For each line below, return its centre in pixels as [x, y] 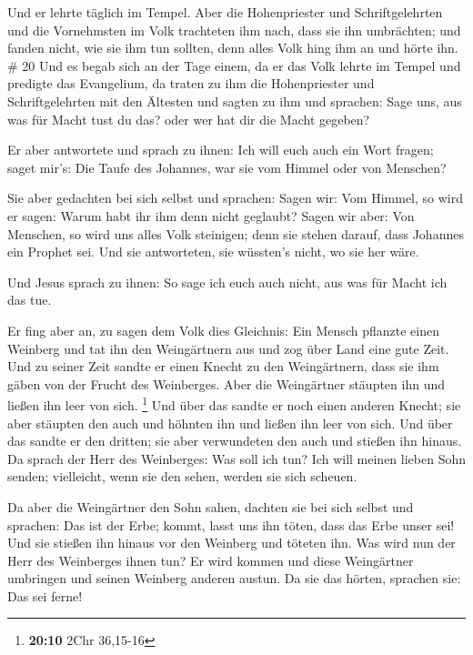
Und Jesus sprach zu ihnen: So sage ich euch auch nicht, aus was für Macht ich [227, 282]
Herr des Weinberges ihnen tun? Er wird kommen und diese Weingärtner [211, 560]
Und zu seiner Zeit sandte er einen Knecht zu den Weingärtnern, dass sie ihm [223, 366]
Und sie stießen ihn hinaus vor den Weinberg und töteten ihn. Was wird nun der [231, 543]
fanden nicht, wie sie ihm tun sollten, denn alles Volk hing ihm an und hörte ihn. [233, 48]
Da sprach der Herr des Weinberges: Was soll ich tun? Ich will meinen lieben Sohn [236, 458]
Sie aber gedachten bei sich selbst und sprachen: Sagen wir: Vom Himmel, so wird [236, 198]
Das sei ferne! [45, 595]
